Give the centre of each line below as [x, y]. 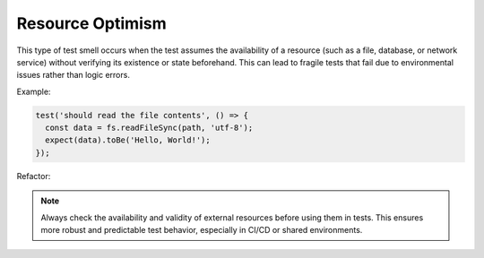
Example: [34, 91]
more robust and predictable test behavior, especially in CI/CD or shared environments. [202, 230]
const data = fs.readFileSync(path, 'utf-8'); [149, 128]
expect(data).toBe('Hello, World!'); [128, 140]
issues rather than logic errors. [73, 75]
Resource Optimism [91, 23]
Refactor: [34, 176]
